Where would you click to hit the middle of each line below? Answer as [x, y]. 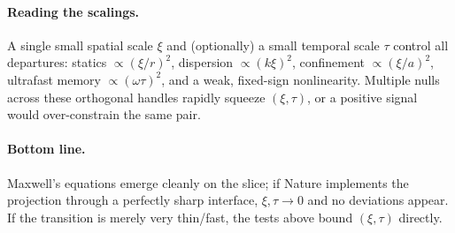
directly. [420, 217]
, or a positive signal [362, 97]
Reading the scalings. [73, 11]
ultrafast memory [54, 79]
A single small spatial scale [80, 45]
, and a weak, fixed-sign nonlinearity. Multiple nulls [301, 79]
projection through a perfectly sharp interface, [133, 200]
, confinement [329, 62]
